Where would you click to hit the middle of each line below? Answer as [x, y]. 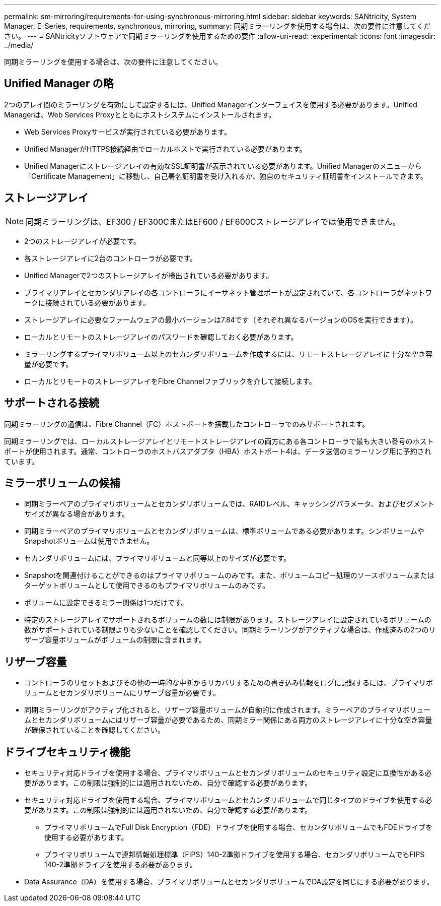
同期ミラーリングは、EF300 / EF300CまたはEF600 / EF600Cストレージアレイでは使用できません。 [213, 221]
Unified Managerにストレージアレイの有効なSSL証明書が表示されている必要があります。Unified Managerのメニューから [223, 166]
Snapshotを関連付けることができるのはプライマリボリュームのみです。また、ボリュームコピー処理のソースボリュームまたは [229, 575]
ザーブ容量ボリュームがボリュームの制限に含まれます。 [115, 640]
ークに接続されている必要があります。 [87, 302]
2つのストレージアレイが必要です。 [82, 241]
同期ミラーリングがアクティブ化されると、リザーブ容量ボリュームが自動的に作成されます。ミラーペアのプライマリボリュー [228, 710]
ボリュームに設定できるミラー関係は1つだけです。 [106, 603]
